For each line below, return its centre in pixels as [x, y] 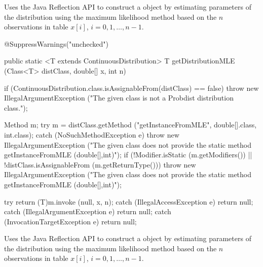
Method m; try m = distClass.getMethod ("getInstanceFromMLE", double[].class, [130, 125]
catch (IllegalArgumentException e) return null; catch [88, 211]
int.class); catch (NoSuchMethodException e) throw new [92, 134]
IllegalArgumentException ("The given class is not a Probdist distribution [119, 98]
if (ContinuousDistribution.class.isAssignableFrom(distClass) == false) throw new [131, 88]
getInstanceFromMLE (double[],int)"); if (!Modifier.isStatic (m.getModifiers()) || [128, 155]
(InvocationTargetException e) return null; [70, 221]
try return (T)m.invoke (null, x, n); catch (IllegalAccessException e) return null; [129, 201]
